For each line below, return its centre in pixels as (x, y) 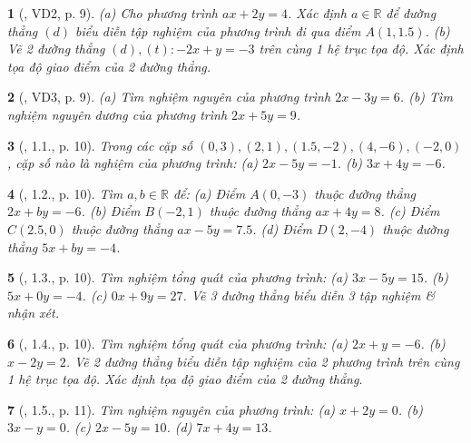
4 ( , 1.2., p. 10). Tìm (65, 193)
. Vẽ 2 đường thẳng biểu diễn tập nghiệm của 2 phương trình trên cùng (263, 361)
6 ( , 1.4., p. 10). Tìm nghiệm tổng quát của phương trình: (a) (177, 343)
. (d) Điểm (282, 228)
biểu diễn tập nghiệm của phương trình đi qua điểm (218, 30)
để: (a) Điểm (209, 193)
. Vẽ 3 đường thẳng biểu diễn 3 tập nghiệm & (309, 295)
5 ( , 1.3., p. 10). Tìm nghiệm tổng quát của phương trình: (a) (177, 277)
